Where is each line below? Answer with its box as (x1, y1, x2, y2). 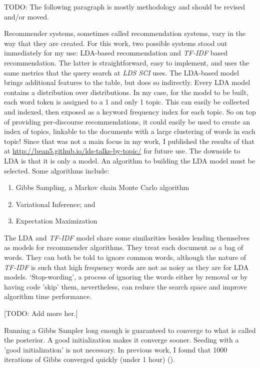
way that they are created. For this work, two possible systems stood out (4, 37, 227, 48)
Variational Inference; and (15, 198, 95, 209)
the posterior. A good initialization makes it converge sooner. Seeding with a (4, 334, 239, 345)
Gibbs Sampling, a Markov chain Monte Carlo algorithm (15, 182, 189, 192)
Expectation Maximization (15, 215, 97, 226)
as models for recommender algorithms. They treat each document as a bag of (4, 242, 243, 252)
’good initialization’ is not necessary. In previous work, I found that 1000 (4, 344, 227, 354)
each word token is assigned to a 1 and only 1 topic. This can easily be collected (4, 96, 249, 107)
